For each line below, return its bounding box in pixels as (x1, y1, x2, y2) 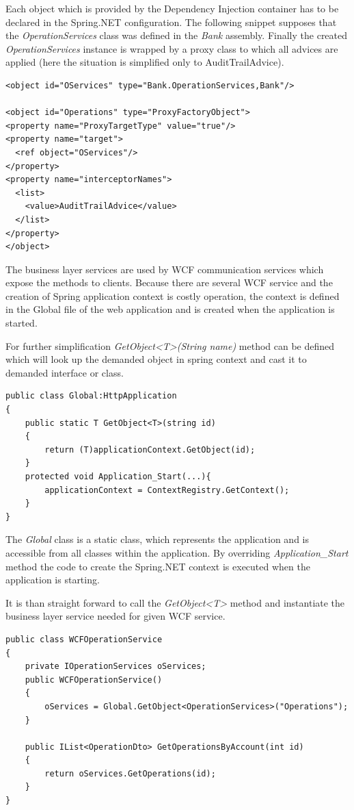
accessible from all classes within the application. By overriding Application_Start (5, 545, 349, 559)
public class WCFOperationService (5, 634, 163, 644)
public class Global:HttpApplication (5, 391, 177, 401)
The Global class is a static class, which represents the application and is (5, 532, 309, 546)
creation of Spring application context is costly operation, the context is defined (5, 288, 340, 303)
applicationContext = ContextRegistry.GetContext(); (44, 485, 290, 495)
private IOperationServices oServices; (25, 661, 206, 672)
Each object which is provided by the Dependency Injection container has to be (5, 1, 339, 15)
